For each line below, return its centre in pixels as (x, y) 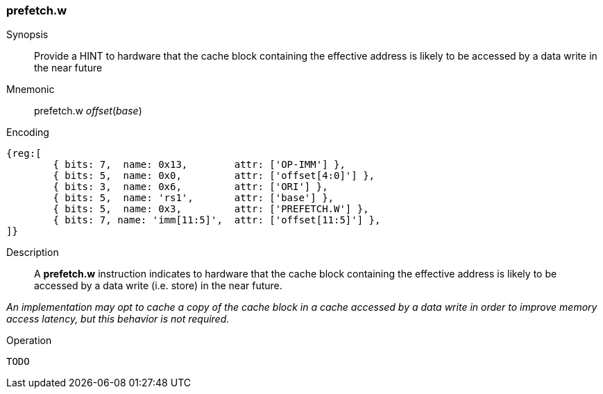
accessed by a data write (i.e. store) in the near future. (158, 286)
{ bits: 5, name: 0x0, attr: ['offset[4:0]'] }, (214, 176)
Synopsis (27, 35)
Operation (29, 341)
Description (33, 252)
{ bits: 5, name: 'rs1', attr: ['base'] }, (194, 198)
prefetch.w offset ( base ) (88, 111)
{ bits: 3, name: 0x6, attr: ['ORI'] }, (190, 187)
